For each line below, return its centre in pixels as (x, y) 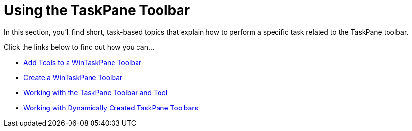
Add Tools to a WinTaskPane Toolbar (83, 62)
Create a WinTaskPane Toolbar (73, 77)
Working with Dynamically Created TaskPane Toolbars (111, 108)
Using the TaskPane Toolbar (97, 10)
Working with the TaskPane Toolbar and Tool (96, 92)
